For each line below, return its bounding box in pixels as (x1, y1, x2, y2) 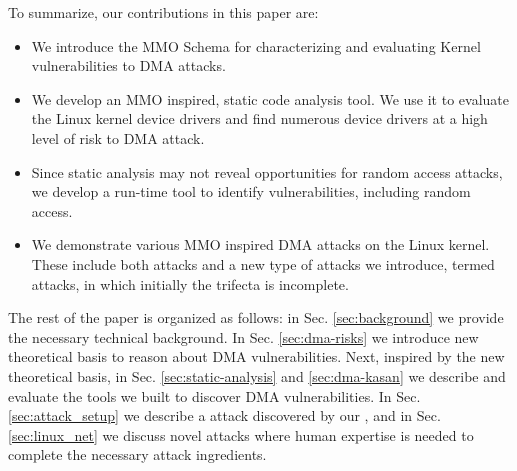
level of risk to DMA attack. (31, 127, 205, 148)
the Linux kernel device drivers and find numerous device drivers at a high (31, 108, 488, 129)
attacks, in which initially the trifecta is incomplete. (31, 273, 349, 294)
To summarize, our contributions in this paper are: (8, 2, 319, 22)
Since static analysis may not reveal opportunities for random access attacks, (31, 161, 503, 182)
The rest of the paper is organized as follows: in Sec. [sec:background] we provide (8, 307, 504, 328)
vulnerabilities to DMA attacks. (31, 55, 226, 76)
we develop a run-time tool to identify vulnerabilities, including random (31, 181, 471, 202)
